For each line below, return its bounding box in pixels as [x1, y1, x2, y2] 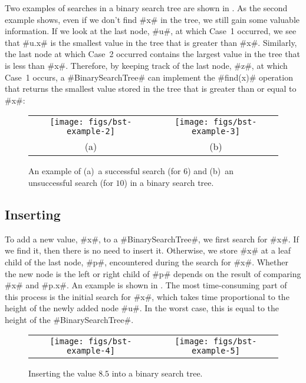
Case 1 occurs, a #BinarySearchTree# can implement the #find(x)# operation [5, 71, 293, 83]
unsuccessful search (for [28, 176, 113, 188]
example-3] [192, 126, 240, 136]
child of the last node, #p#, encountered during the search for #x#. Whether [5, 255, 289, 268]
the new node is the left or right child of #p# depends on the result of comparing [5, 267, 301, 279]
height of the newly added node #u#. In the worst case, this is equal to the [5, 302, 279, 314]
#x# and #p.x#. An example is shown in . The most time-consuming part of [5, 279, 287, 291]
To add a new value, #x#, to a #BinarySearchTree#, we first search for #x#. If [5, 232, 299, 245]
